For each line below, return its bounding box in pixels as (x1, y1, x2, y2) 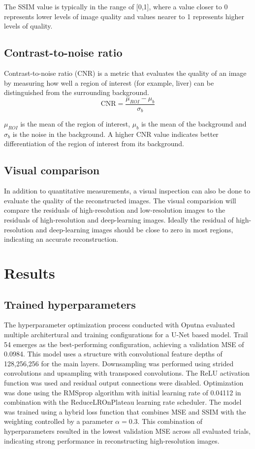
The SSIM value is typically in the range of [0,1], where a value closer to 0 (4, 1, 228, 11)
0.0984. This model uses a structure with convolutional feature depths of (4, 349, 223, 359)
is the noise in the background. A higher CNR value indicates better (12, 128, 219, 139)
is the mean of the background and (141, 119, 247, 129)
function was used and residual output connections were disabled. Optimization (4, 377, 244, 387)
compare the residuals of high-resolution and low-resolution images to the (4, 205, 225, 215)
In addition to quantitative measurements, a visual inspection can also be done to (4, 186, 251, 196)
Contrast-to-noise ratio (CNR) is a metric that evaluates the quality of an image (4, 67, 247, 78)
